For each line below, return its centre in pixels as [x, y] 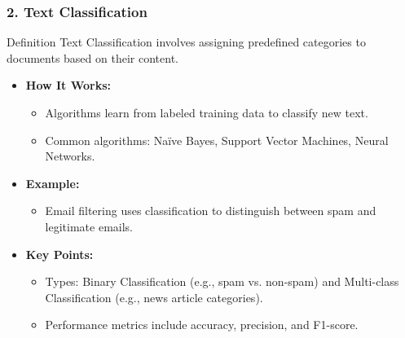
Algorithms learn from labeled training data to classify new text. [207, 112]
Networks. [70, 156]
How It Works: [68, 85]
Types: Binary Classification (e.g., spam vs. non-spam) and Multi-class [222, 281]
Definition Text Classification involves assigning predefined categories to [186, 42]
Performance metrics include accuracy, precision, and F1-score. [202, 325]
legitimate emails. [89, 226]
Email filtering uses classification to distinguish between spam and [211, 211]
